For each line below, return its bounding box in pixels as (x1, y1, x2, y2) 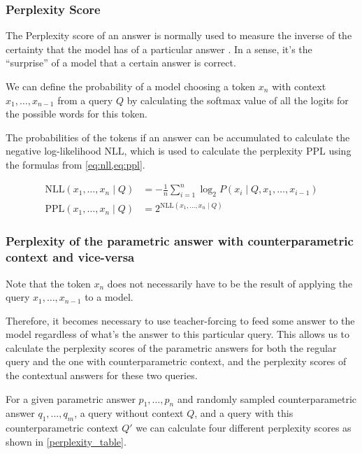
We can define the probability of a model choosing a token (6, 79, 256, 93)
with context (272, 79, 326, 93)
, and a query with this (194, 406, 294, 420)
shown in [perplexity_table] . (6, 434, 126, 448)
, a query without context (74, 406, 184, 420)
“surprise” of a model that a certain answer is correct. (6, 55, 236, 70)
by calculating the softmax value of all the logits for (126, 92, 349, 107)
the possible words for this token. (6, 106, 147, 121)
